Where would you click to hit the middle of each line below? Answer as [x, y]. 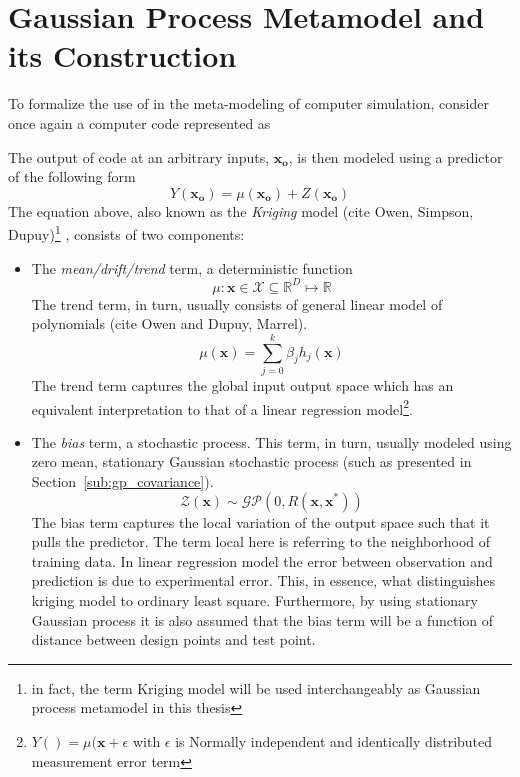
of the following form [72, 176]
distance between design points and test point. [173, 639]
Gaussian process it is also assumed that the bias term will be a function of [262, 619]
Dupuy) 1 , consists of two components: [126, 232]
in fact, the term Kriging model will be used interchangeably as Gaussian [256, 687]
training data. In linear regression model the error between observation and [262, 560]
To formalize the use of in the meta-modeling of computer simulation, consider [248, 103]
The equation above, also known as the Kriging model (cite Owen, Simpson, [241, 210]
